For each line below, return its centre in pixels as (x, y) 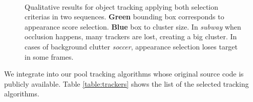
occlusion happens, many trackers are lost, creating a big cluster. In (131, 36)
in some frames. (49, 56)
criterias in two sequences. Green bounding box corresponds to (124, 17)
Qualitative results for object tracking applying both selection (121, 6)
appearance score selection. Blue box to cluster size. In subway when (133, 26)
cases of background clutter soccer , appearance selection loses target (131, 46)
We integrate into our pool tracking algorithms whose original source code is (124, 74)
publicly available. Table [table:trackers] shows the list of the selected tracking (126, 83)
